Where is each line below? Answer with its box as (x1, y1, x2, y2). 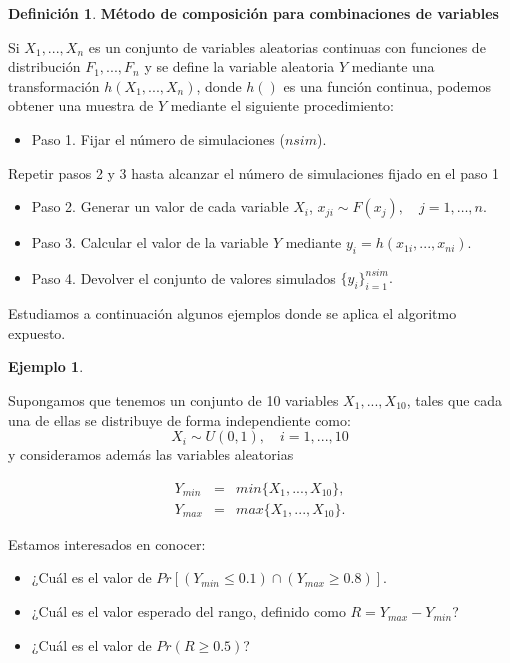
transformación (8, 75, 100, 96)
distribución (8, 56, 81, 77)
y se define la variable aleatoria (144, 56, 335, 77)
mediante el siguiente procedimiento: (170, 95, 395, 116)
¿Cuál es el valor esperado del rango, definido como (31, 601, 346, 622)
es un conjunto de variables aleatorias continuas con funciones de (88, 36, 486, 57)
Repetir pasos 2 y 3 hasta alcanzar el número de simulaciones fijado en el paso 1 (8, 162, 500, 183)
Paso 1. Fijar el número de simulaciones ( (31, 128, 285, 149)
